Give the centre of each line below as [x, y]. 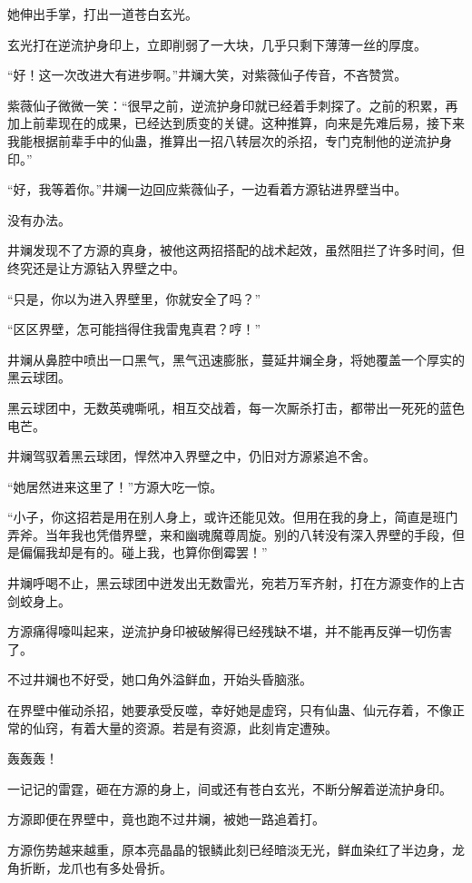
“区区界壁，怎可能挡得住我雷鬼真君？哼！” [134, 329]
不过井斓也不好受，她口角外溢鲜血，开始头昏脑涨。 [160, 679]
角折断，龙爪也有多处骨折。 [90, 867]
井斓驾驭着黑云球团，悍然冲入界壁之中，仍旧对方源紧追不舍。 [192, 456]
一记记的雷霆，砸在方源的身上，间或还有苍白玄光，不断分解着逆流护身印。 [230, 788]
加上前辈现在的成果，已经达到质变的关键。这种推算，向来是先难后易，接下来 [236, 123]
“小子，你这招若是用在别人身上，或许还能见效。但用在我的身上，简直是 [220, 517]
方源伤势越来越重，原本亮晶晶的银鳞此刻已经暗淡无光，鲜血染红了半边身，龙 [236, 849]
